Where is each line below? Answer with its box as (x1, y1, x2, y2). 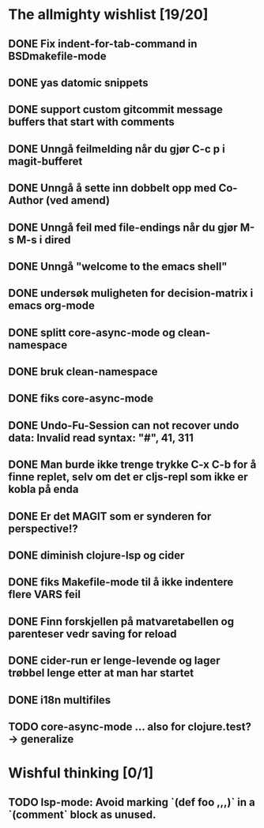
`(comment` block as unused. (8, 807, 157, 821)
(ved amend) (45, 194, 111, 207)
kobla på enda (8, 483, 79, 496)
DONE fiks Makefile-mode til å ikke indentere (8, 575, 234, 589)
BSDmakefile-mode (8, 49, 107, 62)
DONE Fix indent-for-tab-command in (8, 37, 198, 51)
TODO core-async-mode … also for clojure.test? (8, 721, 251, 733)
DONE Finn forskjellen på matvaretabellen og (8, 615, 235, 628)
